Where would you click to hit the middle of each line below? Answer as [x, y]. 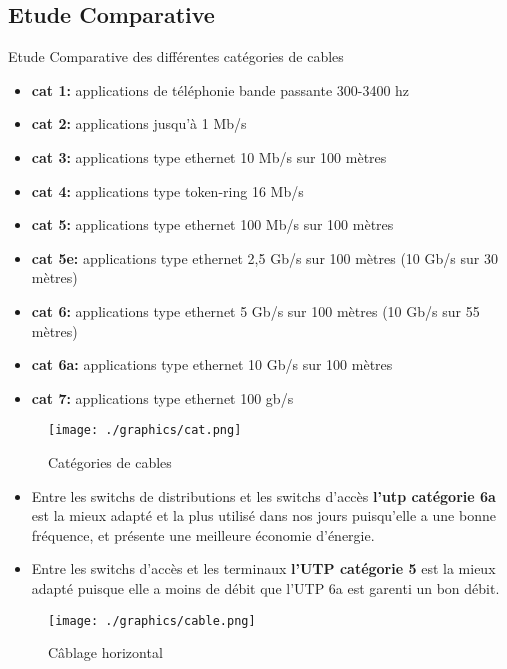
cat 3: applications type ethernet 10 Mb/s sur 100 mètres [209, 156]
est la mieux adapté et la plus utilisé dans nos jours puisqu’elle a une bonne [263, 515]
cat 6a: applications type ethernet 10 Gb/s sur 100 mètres [212, 364]
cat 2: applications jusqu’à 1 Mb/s [139, 123]
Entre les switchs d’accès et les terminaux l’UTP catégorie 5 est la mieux [263, 568]
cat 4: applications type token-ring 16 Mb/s [167, 190]
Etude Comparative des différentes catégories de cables [176, 56]
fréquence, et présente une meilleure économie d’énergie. [203, 534]
